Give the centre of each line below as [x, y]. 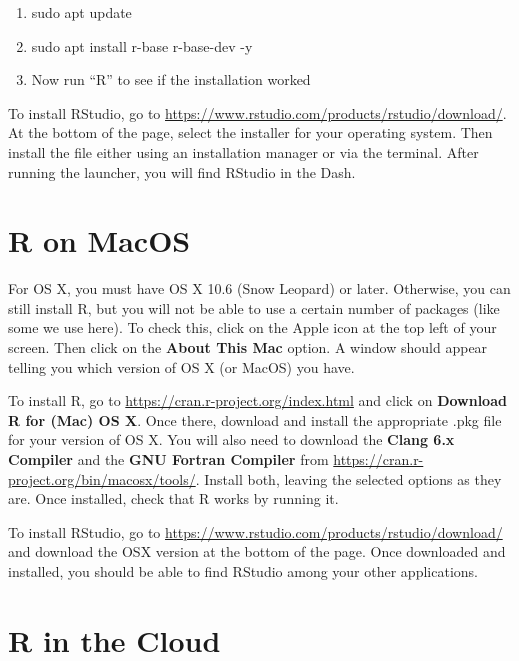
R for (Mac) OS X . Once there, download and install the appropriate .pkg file [255, 419]
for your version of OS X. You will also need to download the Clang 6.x [231, 439]
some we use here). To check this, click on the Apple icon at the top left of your [252, 327]
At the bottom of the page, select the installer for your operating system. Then [250, 132]
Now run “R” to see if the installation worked [171, 79]
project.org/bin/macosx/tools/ [102, 478]
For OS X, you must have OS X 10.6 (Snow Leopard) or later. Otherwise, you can [259, 288]
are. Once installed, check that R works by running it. [173, 498]
